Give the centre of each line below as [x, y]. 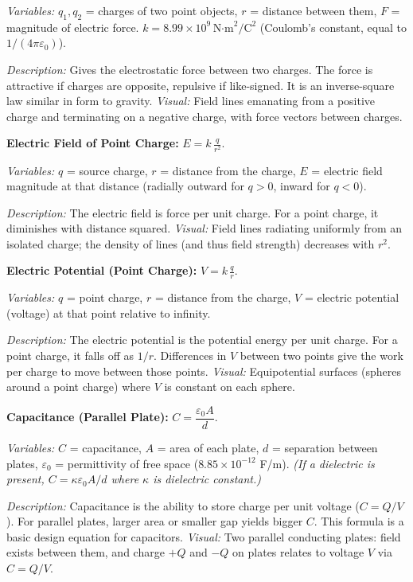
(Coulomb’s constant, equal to [333, 27]
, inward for [302, 186]
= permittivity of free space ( [127, 463]
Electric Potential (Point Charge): [102, 270]
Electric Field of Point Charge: [93, 143]
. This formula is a [359, 521]
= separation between [325, 447]
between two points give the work [321, 355]
